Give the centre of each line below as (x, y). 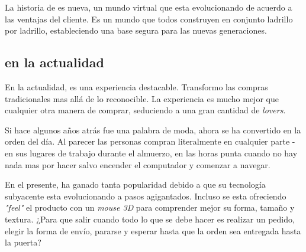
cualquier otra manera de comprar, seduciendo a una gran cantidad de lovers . (145, 110)
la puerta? (23, 242)
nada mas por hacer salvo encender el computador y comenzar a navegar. (138, 164)
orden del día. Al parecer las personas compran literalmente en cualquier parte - (150, 141)
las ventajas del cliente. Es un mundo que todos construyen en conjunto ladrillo (149, 19)
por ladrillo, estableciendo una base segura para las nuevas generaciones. (136, 30)
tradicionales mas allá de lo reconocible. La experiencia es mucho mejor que (142, 98)
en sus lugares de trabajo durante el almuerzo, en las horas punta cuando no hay (151, 153)
